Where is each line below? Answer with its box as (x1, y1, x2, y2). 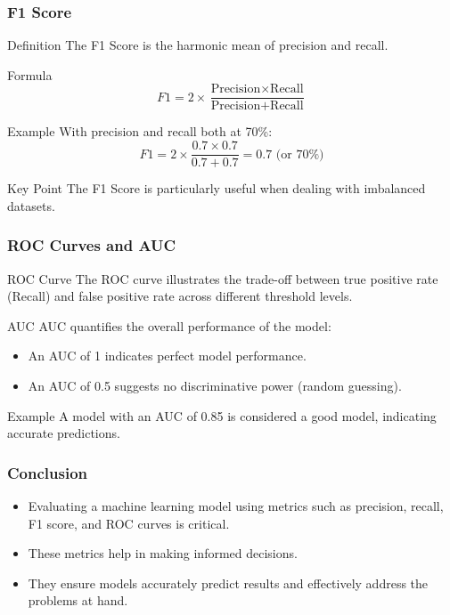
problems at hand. (28, 591, 128, 610)
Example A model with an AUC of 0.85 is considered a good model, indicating (7, 406, 437, 425)
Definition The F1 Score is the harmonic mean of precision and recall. (7, 36, 389, 54)
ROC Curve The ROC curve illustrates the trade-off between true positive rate (7, 269, 438, 287)
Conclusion (7, 461, 87, 483)
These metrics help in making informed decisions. (28, 544, 298, 562)
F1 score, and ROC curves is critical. (28, 514, 230, 532)
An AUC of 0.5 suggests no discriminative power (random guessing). (28, 376, 402, 394)
